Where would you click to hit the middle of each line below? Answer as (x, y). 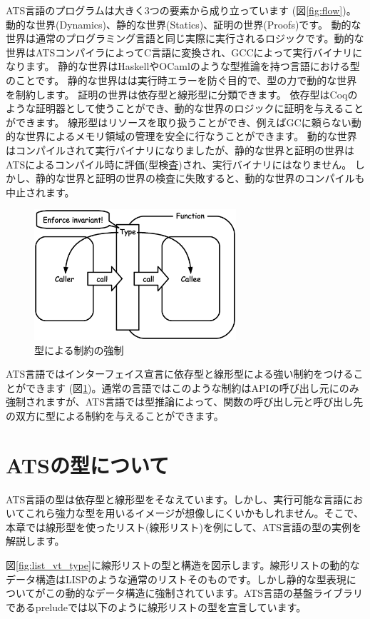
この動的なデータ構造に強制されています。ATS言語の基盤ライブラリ (204, 593)
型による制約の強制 (79, 349)
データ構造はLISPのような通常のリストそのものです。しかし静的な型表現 (176, 579)
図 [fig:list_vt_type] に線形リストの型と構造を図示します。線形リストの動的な (183, 565)
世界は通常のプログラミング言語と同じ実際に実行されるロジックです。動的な (185, 38)
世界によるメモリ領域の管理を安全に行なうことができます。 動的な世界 (191, 136)
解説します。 (35, 541)
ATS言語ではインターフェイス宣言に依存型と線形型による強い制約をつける (180, 374)
